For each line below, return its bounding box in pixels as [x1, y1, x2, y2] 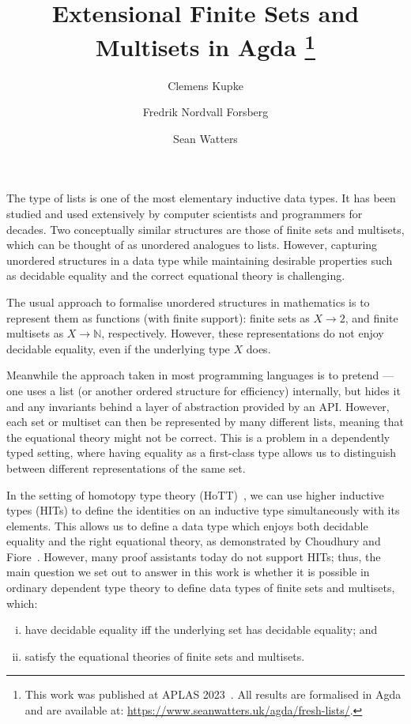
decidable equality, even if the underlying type [6, 340, 230, 356]
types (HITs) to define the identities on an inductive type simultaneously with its [6, 502, 400, 518]
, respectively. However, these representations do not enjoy [101, 325, 384, 341]
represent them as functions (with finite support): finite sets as [6, 309, 310, 326]
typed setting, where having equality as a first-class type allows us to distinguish [6, 444, 397, 461]
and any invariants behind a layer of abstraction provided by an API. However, [6, 398, 390, 414]
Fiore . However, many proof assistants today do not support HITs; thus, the [6, 548, 381, 564]
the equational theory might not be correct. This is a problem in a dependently [6, 428, 390, 445]
